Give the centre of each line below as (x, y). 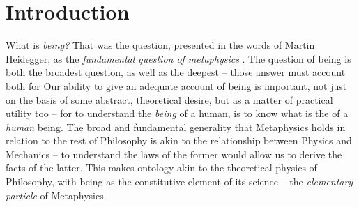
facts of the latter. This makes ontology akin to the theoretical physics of (161, 168)
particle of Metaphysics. (56, 195)
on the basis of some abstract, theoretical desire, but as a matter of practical (169, 99)
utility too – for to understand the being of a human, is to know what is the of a (177, 113)
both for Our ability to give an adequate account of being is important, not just (176, 85)
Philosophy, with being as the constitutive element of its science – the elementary (179, 182)
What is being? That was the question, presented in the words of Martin (160, 45)
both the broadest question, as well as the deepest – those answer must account (176, 72)
